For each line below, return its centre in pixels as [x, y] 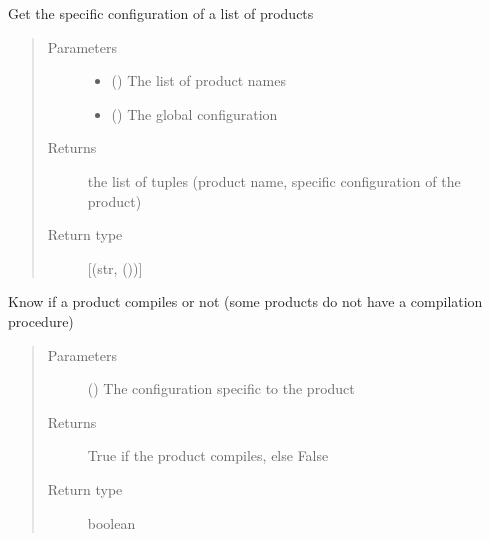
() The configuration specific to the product [221, 388]
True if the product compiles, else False [208, 455]
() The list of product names [199, 80]
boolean [111, 522]
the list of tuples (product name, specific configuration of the [274, 180]
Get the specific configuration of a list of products [161, 13]
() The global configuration [194, 113]
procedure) [41, 320]
